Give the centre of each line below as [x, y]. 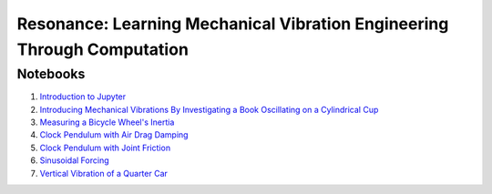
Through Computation [102, 49]
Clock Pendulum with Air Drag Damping [114, 135]
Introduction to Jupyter [83, 97]
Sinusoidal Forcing [74, 160]
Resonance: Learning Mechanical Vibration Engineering [233, 24]
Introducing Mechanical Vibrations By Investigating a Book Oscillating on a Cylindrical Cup [209, 109]
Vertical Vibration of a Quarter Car [104, 173]
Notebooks [51, 74]
